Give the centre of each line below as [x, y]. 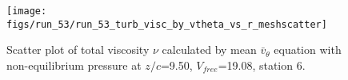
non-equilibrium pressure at [74, 65]
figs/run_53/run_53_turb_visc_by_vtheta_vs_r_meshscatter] [167, 24]
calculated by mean [209, 50]
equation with [308, 50]
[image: [27, 11]
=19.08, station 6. [262, 65]
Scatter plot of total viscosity [78, 50]
